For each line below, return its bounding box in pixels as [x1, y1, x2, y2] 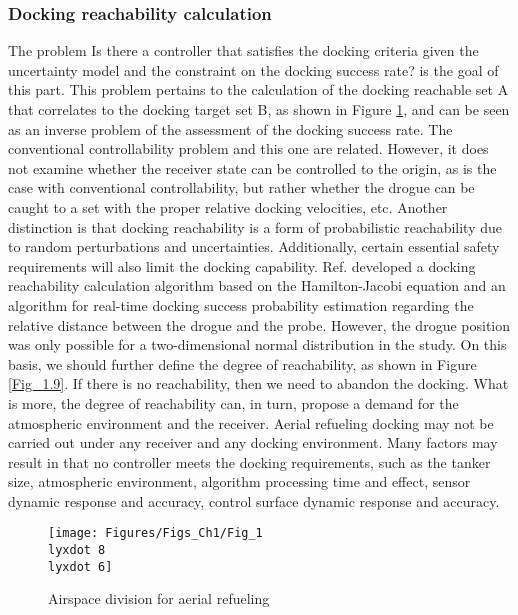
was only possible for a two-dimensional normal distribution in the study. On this [8, 334, 507, 355]
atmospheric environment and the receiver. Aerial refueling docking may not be [8, 412, 494, 433]
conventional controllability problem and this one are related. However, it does [8, 138, 489, 159]
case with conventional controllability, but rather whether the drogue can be [8, 177, 475, 198]
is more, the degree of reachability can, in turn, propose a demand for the [8, 392, 459, 413]
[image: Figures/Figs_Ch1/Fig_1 [48, 526, 263, 541]
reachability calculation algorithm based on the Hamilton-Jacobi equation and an [8, 275, 506, 296]
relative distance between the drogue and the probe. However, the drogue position [8, 314, 511, 335]
